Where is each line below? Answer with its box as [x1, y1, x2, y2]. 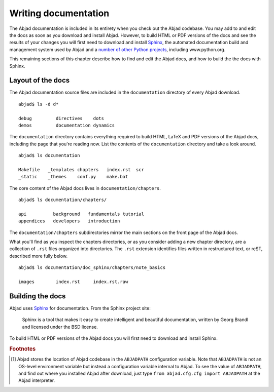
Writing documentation [9, 8, 110, 19]
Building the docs [9, 292, 66, 300]
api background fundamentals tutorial [18, 211, 145, 217]
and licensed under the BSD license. [22, 324, 98, 330]
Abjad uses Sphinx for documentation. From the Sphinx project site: [9, 305, 151, 311]
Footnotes [9, 345, 36, 352]
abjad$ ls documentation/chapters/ [18, 197, 107, 203]
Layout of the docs [9, 76, 70, 85]
